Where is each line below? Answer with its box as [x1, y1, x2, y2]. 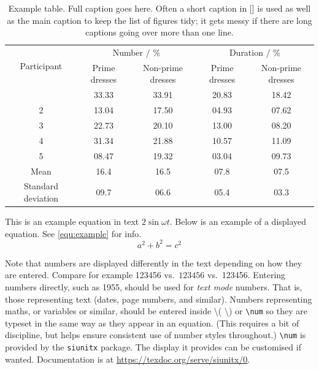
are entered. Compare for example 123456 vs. [5, 268, 175, 281]
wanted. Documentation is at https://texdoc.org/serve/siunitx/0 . [5, 352, 250, 365]
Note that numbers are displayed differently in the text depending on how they [5, 256, 302, 269]
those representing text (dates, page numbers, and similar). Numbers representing [5, 292, 312, 305]
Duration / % [229, 46, 280, 59]
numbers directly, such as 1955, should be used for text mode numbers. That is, [5, 280, 302, 293]
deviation [23, 191, 59, 204]
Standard [23, 179, 58, 192]
